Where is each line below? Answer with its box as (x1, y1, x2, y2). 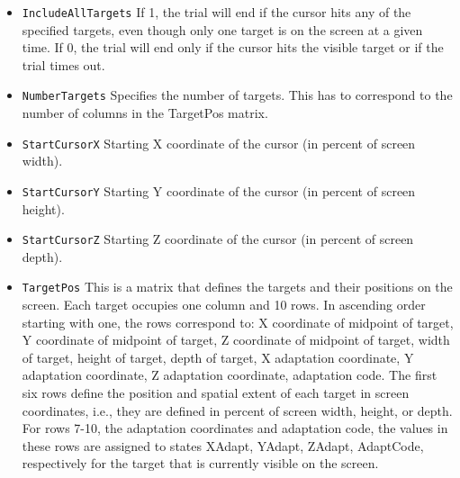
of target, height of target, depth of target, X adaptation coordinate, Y (22, 347, 414, 366)
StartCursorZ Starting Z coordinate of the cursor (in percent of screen (22, 230, 414, 248)
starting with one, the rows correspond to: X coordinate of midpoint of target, (22, 312, 454, 331)
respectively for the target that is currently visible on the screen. (22, 454, 379, 473)
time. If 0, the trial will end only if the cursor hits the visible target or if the (22, 38, 444, 57)
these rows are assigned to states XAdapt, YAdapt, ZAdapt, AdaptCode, (22, 436, 424, 455)
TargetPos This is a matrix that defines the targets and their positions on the (22, 277, 453, 296)
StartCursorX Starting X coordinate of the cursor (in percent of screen (22, 133, 416, 152)
